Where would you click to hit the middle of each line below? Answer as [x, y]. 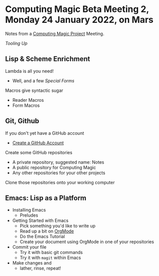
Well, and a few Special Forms [43, 80]
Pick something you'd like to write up [58, 226]
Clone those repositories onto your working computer [60, 182]
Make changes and [32, 263]
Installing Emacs [29, 210]
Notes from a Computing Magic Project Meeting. [55, 33]
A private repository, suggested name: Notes [58, 162]
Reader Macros [28, 100]
